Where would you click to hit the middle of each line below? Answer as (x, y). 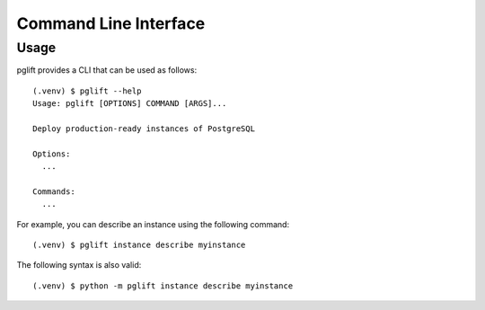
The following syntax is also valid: (79, 265)
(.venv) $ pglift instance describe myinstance (139, 245)
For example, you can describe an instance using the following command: (153, 224)
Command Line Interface (111, 23)
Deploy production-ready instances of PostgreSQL (144, 128)
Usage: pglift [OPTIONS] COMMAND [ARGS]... (130, 104)
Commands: (54, 191)
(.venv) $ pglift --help (87, 91)
